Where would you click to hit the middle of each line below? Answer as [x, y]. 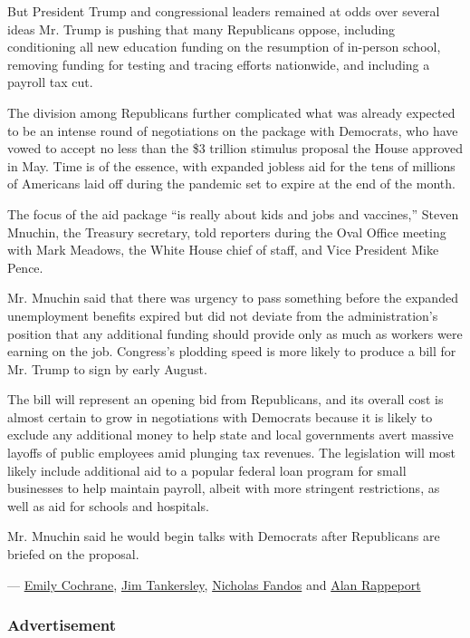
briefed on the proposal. [73, 554]
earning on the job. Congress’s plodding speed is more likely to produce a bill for [232, 351]
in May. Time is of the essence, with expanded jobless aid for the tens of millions [231, 165]
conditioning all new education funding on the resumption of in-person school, [224, 47]
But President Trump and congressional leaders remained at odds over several [224, 11]
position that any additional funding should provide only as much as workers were [235, 333]
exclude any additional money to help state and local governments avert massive [230, 435]
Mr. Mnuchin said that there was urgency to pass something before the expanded [233, 298]
